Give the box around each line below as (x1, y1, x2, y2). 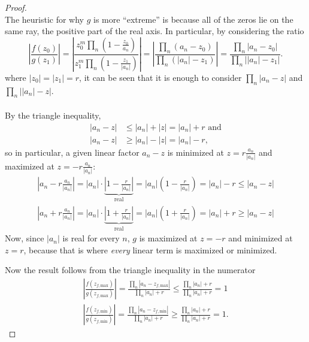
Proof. (5, 1, 27, 13)
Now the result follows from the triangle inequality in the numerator (5, 264, 256, 276)
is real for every (62, 232, 120, 244)
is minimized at (167, 146, 224, 158)
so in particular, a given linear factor (5, 146, 140, 158)
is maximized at (139, 232, 198, 244)
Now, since (5, 232, 44, 244)
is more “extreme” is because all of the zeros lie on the (93, 13, 293, 25)
